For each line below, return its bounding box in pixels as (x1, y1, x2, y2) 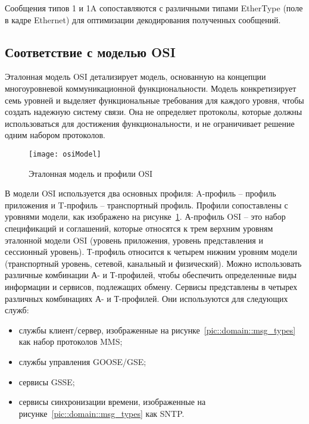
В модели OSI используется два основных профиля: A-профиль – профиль (5, 187, 276, 199)
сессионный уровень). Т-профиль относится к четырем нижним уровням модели (5, 245, 297, 258)
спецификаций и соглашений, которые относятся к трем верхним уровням (5, 222, 273, 234)
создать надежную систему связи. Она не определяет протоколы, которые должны (5, 105, 302, 118)
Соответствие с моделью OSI (5, 42, 176, 61)
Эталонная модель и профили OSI (29, 167, 153, 179)
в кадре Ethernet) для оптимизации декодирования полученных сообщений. (5, 13, 281, 26)
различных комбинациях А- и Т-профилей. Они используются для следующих (5, 292, 288, 304)
